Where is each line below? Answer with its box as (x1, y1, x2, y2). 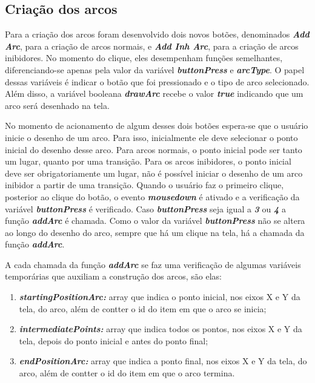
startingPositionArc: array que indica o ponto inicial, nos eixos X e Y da (19, 290, 300, 303)
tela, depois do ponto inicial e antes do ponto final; (19, 334, 208, 347)
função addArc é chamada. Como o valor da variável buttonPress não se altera (5, 214, 305, 227)
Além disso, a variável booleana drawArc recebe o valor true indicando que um (5, 87, 303, 100)
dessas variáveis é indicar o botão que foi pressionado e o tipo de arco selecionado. (5, 75, 310, 88)
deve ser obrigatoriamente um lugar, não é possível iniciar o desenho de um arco (5, 166, 303, 179)
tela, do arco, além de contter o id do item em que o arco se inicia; (19, 302, 267, 315)
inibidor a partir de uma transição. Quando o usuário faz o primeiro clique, (5, 178, 284, 191)
